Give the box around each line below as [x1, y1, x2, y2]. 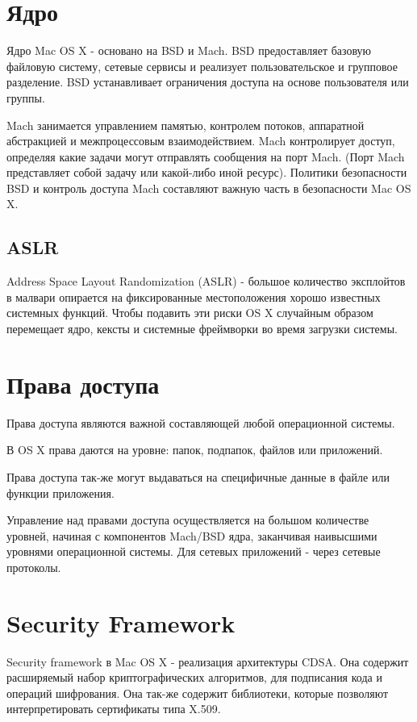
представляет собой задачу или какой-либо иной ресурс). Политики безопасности [6, 164, 407, 181]
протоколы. [6, 558, 61, 575]
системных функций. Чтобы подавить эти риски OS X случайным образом [6, 304, 373, 321]
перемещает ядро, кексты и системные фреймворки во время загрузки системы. [6, 320, 398, 337]
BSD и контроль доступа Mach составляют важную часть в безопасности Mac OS [6, 179, 411, 196]
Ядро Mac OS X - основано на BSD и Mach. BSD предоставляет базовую [6, 42, 372, 59]
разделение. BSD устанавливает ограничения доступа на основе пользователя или [6, 73, 409, 90]
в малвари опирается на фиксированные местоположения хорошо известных [6, 288, 381, 305]
